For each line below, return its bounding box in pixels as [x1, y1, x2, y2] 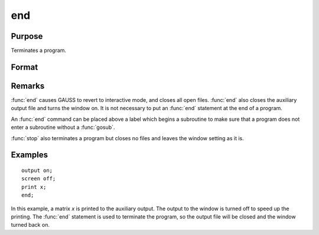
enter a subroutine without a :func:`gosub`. [11, 124, 115, 131]
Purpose [11, 31, 43, 41]
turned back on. [11, 221, 50, 229]
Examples [11, 150, 48, 160]
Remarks [11, 81, 45, 91]
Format [11, 62, 38, 72]
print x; [21, 183, 47, 190]
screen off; [21, 176, 56, 182]
